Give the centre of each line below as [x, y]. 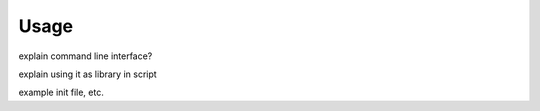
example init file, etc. [61, 92]
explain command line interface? [85, 56]
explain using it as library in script [87, 74]
